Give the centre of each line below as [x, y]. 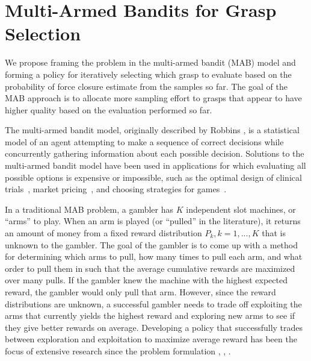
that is [274, 233]
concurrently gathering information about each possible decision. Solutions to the [155, 153]
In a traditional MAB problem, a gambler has [89, 209]
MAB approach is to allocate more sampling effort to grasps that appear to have [153, 98]
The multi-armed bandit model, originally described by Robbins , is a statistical [152, 130]
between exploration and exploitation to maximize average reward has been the [151, 339]
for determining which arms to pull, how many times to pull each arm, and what [154, 256]
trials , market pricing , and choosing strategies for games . [116, 189]
